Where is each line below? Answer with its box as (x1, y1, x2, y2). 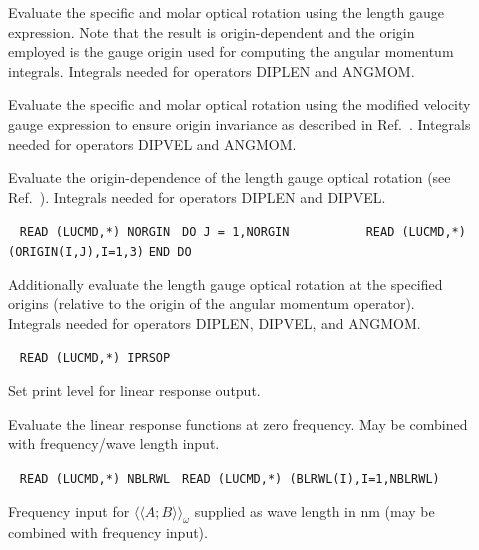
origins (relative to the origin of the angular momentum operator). (8, 293, 415, 314)
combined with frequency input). (8, 522, 208, 543)
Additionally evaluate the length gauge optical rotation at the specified (8, 273, 443, 294)
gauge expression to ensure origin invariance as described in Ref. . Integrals (8, 113, 471, 134)
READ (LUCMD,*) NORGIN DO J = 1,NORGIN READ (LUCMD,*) (19, 225, 466, 240)
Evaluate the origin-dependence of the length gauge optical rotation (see (8, 167, 451, 188)
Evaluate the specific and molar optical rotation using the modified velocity (8, 94, 471, 115)
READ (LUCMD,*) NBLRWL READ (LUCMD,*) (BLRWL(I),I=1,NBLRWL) (19, 471, 440, 486)
